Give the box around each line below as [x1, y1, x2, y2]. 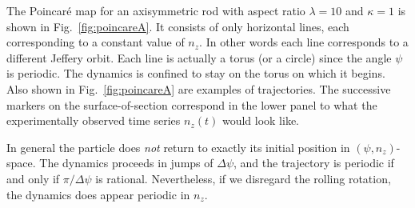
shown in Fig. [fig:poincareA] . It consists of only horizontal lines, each [6, 18, 349, 34]
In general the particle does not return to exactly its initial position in [6, 138, 350, 155]
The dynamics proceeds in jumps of [39, 154, 213, 171]
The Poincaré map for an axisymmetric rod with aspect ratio [6, 2, 305, 18]
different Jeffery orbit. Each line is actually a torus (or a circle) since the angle [6, 49, 392, 66]
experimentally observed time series [6, 112, 181, 129]
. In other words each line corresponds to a [199, 34, 409, 50]
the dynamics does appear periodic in [6, 186, 190, 202]
